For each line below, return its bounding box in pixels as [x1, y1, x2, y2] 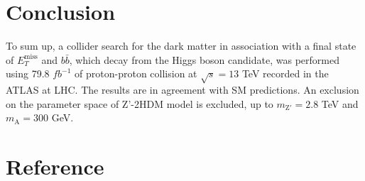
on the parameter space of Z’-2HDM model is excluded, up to [6, 96, 273, 111]
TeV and [321, 96, 359, 111]
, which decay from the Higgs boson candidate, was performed [69, 52, 339, 67]
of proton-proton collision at [75, 66, 197, 81]
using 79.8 [6, 66, 50, 81]
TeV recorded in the [241, 66, 329, 81]
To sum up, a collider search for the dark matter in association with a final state [6, 38, 356, 53]
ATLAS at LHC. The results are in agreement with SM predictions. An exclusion [6, 82, 359, 97]
